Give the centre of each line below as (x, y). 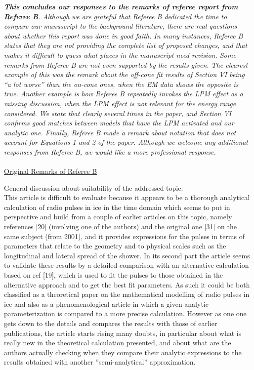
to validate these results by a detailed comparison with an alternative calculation (127, 265)
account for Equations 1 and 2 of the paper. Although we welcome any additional (126, 142)
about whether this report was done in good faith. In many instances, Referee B (124, 35)
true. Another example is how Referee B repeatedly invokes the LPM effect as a (124, 94)
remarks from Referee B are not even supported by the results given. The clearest (126, 64)
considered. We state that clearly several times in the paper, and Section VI (118, 113)
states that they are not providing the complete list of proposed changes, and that (126, 45)
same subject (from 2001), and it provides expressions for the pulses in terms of (124, 236)
